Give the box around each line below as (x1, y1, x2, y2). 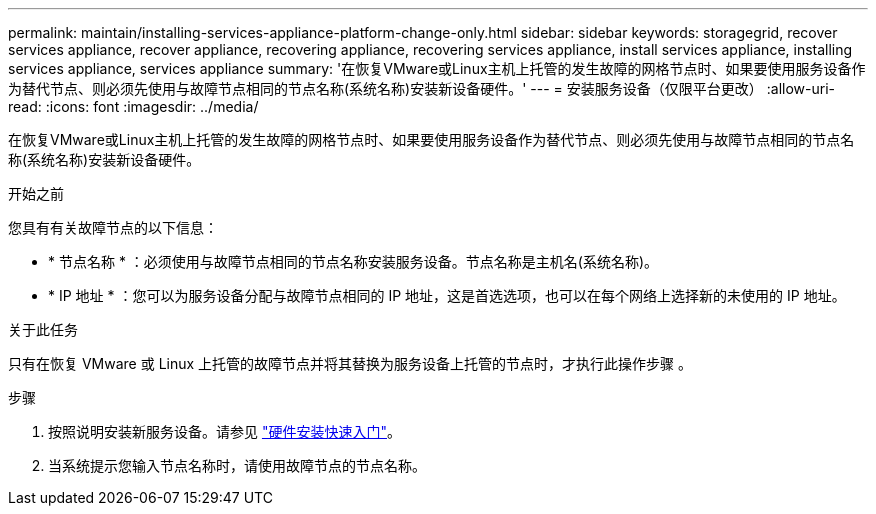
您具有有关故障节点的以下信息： (8, 219, 218, 236)
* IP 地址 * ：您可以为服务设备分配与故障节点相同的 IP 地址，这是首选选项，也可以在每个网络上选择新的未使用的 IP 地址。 (48, 287, 846, 304)
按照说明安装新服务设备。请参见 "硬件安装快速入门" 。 (48, 423, 401, 440)
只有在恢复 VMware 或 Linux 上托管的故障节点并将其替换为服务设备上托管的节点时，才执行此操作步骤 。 (8, 355, 693, 372)
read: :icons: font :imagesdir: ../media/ (8, 98, 259, 115)
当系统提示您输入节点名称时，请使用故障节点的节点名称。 (48, 457, 426, 474)
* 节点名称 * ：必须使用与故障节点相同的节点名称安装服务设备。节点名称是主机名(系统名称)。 (48, 253, 659, 270)
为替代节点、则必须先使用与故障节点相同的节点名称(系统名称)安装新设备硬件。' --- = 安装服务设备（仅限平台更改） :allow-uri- (8, 80, 835, 97)
